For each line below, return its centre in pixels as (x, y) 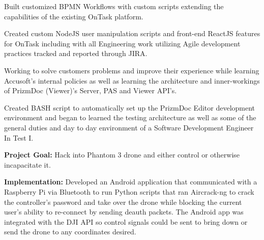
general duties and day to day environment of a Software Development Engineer (129, 127)
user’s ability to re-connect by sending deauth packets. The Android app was (124, 212)
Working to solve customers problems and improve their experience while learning (132, 70)
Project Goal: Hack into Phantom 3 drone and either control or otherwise (122, 155)
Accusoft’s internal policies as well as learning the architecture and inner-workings (132, 80)
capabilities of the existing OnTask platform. (74, 16)
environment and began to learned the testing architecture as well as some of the (130, 117)
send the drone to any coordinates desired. (70, 232)
